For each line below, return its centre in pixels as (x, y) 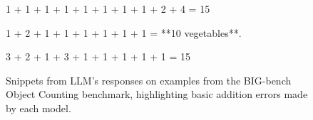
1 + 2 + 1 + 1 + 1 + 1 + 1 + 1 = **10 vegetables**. (124, 32)
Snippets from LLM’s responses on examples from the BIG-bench (149, 80)
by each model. (39, 108)
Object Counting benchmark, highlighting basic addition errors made (157, 94)
